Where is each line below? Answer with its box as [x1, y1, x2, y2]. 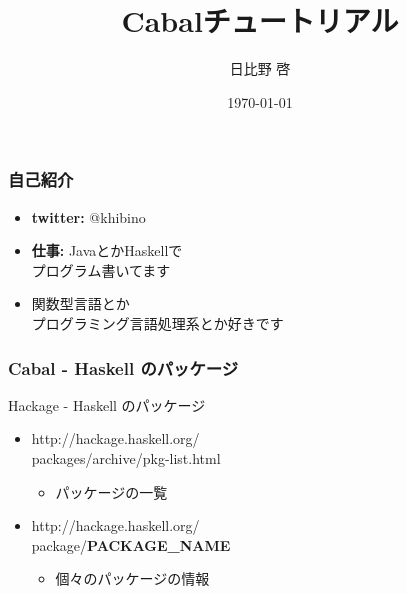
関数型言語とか [31, 293, 130, 314]
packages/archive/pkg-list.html [31, 447, 221, 468]
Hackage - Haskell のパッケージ [8, 394, 206, 415]
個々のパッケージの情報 [55, 568, 210, 589]
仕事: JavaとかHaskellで [31, 240, 183, 261]
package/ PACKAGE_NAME [31, 534, 231, 555]
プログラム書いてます [31, 259, 171, 280]
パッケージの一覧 [55, 481, 168, 502]
